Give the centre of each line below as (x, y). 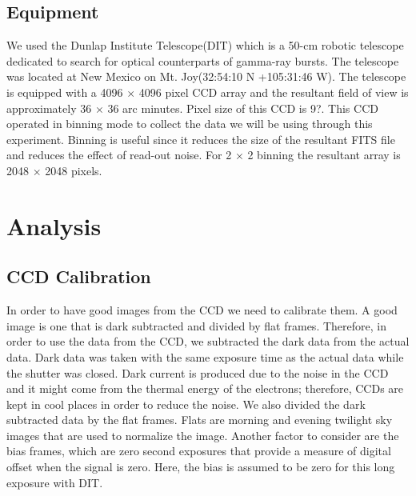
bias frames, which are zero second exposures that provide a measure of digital (199, 451)
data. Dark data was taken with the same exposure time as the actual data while (205, 356)
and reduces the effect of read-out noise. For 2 (119, 155)
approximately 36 (49, 108)
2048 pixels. (74, 170)
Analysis (54, 225)
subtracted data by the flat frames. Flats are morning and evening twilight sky (200, 420)
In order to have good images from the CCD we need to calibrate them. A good (202, 310)
